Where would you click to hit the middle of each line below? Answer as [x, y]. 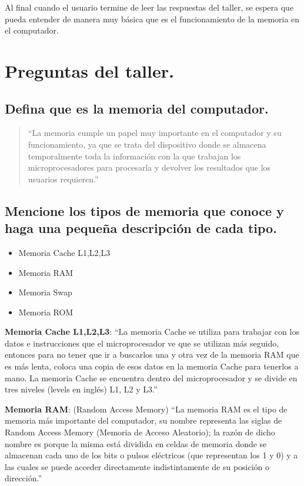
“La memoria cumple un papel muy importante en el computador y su [155, 133]
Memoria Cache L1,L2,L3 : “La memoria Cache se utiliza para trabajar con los [152, 332]
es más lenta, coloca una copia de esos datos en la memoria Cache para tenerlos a [152, 366]
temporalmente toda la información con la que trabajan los [134, 156]
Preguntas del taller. [89, 70]
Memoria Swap [45, 292]
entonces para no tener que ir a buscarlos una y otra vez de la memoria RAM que [152, 354]
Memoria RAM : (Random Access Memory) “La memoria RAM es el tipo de [146, 409]
